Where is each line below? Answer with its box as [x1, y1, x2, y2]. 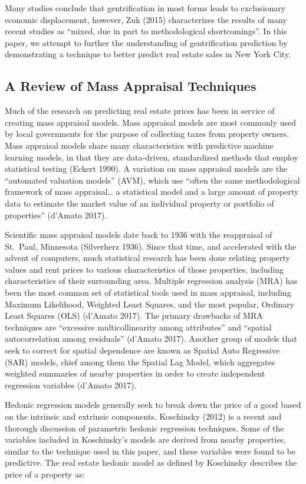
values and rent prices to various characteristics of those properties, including [5, 263, 284, 275]
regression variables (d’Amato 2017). [5, 378, 137, 391]
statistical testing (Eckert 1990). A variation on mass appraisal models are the [5, 162, 288, 175]
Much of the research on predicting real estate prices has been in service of [5, 104, 275, 117]
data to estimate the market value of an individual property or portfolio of [5, 197, 274, 209]
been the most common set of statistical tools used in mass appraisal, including [5, 286, 291, 299]
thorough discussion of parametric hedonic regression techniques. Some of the [5, 421, 284, 434]
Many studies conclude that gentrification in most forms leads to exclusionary [5, 2, 286, 14]
